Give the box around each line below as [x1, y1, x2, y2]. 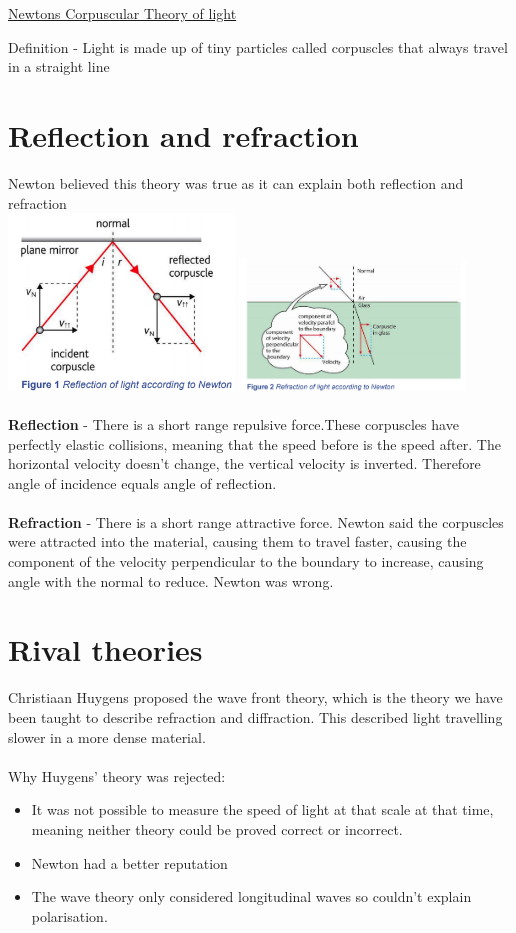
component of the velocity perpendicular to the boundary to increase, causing [8, 551, 484, 572]
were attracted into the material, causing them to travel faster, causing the [8, 531, 467, 552]
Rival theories [8, 629, 203, 670]
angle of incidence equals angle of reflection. [8, 472, 277, 493]
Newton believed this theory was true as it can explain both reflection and [8, 172, 464, 193]
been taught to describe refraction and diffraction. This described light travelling [8, 706, 503, 727]
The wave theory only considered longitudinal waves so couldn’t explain [31, 886, 472, 907]
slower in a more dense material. [8, 726, 206, 747]
